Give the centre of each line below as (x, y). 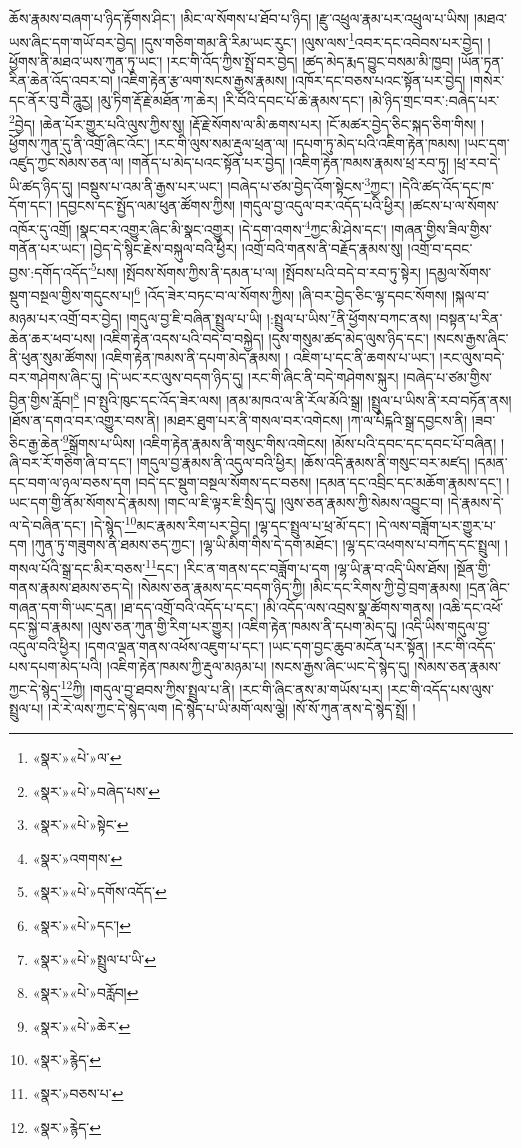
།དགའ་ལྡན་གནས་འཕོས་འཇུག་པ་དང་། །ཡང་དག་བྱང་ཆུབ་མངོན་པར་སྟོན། (256, 646)
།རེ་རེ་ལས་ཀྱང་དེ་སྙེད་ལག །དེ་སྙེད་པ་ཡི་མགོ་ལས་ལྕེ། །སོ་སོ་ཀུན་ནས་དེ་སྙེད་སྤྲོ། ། (232, 708)
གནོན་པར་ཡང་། (47, 248)
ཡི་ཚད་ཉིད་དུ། (41, 185)
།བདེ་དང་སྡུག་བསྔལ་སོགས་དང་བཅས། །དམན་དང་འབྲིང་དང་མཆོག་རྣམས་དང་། (318, 481)
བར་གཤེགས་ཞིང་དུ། (56, 376)
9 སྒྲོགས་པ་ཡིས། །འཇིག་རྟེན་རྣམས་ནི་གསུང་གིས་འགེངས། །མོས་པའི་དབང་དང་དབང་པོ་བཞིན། (279, 441)
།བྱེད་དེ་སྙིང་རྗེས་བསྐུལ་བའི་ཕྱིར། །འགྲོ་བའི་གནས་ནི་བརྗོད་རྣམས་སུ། (246, 248)
